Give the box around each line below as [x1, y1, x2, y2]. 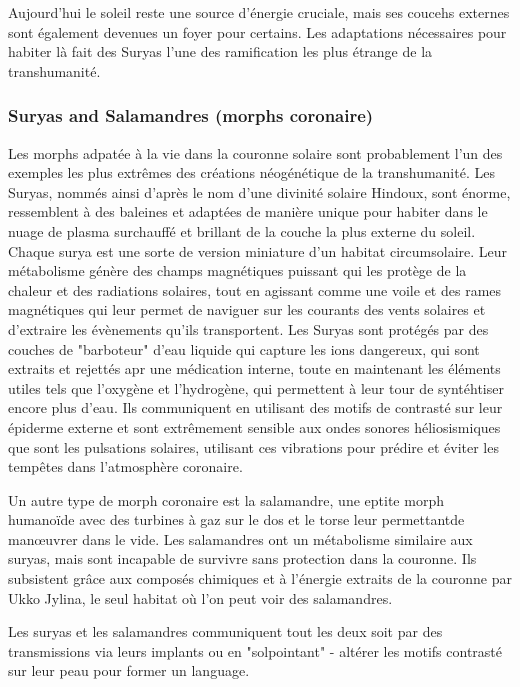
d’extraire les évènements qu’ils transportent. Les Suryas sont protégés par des [8, 318, 489, 339]
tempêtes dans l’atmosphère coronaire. [8, 456, 243, 477]
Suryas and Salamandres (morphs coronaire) [8, 103, 374, 128]
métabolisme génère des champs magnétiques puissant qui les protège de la [8, 260, 467, 281]
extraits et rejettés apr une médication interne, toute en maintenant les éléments [8, 358, 501, 379]
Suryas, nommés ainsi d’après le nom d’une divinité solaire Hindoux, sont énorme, [8, 181, 511, 202]
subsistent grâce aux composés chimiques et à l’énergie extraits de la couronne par [8, 568, 512, 589]
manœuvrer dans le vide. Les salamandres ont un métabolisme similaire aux [8, 528, 473, 549]
